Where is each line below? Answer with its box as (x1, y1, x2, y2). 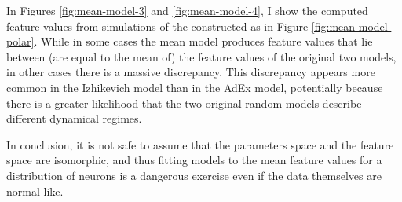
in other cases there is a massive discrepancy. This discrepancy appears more (6, 64, 375, 80)
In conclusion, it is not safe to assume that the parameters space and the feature (6, 136, 394, 152)
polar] (6, 33, 35, 50)
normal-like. (6, 182, 64, 199)
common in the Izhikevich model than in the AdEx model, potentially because (6, 79, 383, 95)
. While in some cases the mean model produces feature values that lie (34, 33, 373, 50)
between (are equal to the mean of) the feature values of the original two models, (6, 48, 397, 64)
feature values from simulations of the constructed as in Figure (6, 17, 309, 34)
